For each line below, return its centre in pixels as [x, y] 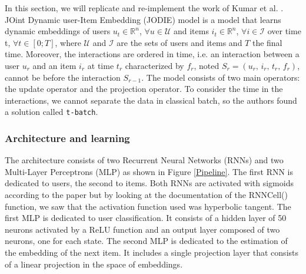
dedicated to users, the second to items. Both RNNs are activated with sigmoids [149, 183]
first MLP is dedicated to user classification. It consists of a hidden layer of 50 [146, 218]
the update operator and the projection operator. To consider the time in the [144, 89]
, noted [207, 65]
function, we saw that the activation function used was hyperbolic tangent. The [148, 206]
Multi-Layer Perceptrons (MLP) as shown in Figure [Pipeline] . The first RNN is [149, 171]
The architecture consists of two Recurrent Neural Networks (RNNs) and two [144, 160]
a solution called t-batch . [51, 112]
